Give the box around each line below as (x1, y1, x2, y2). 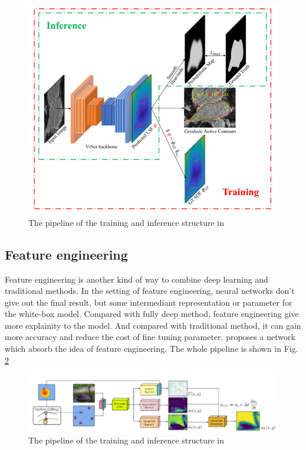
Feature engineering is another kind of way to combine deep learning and (5, 273, 268, 285)
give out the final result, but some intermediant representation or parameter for (5, 296, 292, 308)
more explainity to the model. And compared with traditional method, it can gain (5, 319, 301, 331)
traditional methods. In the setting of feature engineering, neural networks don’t (5, 284, 295, 297)
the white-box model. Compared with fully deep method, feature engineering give (5, 307, 299, 320)
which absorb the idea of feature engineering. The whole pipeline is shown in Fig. (5, 342, 298, 355)
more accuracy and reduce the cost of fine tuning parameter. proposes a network (5, 331, 295, 343)
